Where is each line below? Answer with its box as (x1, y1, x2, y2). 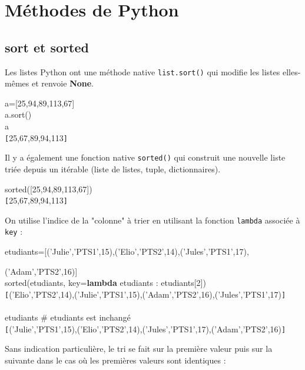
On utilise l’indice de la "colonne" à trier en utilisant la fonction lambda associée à (5, 214, 300, 226)
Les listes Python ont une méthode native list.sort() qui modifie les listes (5, 65, 280, 78)
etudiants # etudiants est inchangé (5, 311, 131, 324)
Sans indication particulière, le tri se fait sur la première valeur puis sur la (5, 342, 273, 355)
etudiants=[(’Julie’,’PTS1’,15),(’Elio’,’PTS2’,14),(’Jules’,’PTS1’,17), (5, 245, 249, 258)
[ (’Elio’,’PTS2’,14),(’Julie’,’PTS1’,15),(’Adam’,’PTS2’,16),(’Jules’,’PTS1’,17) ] (5, 288, 286, 300)
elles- (282, 65, 301, 78)
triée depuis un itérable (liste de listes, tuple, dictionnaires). (5, 162, 221, 175)
